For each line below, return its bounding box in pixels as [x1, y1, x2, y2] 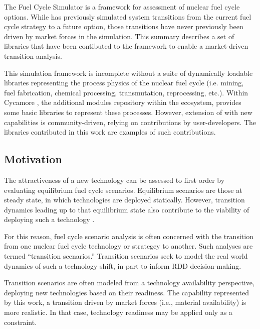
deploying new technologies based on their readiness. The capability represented [4, 287, 249, 297]
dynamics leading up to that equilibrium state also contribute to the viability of [4, 204, 249, 214]
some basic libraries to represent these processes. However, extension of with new [4, 106, 252, 117]
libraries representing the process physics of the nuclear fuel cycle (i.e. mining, [4, 77, 244, 88]
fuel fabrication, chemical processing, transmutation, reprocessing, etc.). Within [4, 87, 248, 97]
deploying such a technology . [4, 214, 95, 225]
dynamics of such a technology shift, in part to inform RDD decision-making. [4, 260, 241, 271]
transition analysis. [4, 50, 62, 61]
